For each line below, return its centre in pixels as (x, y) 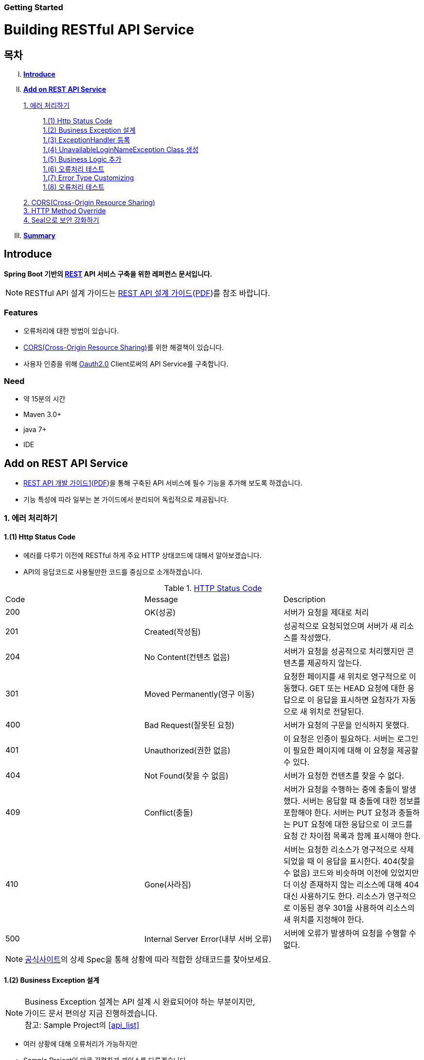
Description (304, 599)
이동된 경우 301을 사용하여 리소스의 (354, 908)
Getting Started (34, 7)
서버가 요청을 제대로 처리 (326, 612)
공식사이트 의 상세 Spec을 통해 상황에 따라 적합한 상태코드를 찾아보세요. (148, 959)
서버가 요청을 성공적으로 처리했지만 (344, 651)
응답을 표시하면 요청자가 (358, 700)
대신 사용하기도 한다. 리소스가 (334, 896)
